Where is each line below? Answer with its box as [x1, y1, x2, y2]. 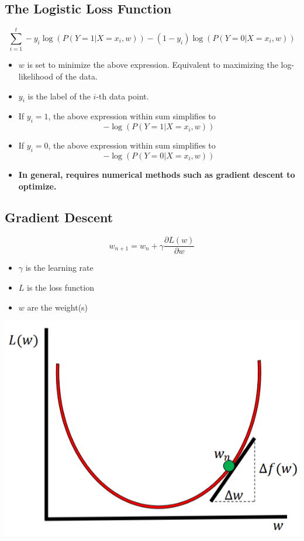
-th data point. [96, 89, 149, 102]
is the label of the [27, 89, 91, 102]
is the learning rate [25, 261, 94, 274]
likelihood [18, 70, 53, 82]
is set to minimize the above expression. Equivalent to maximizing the [27, 58, 278, 71]
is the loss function [27, 281, 94, 293]
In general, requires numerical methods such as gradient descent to [18, 168, 295, 180]
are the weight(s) [27, 301, 88, 313]
